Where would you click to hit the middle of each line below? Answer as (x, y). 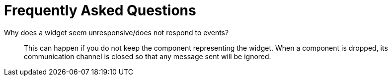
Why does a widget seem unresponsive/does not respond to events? (117, 32)
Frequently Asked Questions (100, 10)
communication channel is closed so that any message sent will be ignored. (148, 56)
